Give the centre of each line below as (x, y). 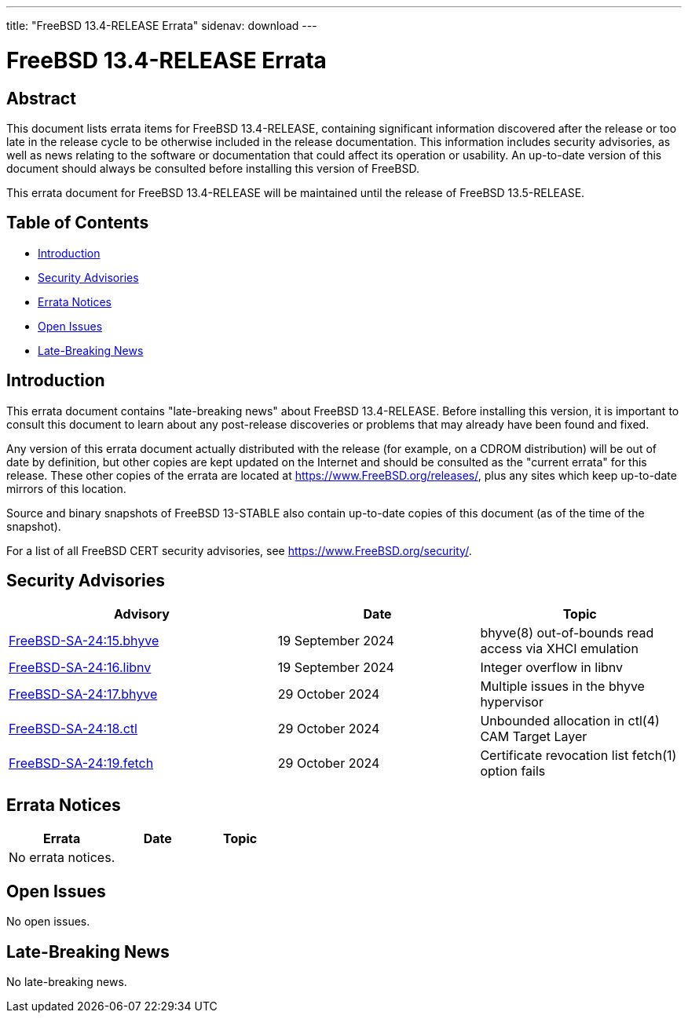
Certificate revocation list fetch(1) (578, 756)
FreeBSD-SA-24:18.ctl (73, 729)
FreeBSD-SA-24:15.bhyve (84, 641)
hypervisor (512, 702)
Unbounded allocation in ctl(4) (570, 721)
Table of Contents (78, 223)
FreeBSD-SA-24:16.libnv (80, 668)
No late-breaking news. (67, 981)
